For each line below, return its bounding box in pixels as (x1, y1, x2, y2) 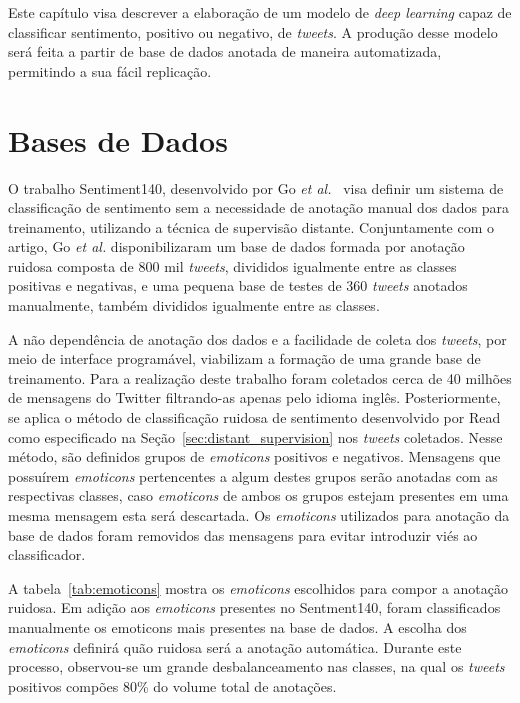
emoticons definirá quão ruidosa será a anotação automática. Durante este (8, 636, 462, 657)
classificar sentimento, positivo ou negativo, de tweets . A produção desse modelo (8, 21, 498, 42)
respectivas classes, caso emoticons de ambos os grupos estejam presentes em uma (8, 485, 509, 506)
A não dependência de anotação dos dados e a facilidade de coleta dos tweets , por (8, 328, 507, 349)
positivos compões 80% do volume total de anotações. (8, 675, 337, 696)
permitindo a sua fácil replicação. (8, 60, 212, 81)
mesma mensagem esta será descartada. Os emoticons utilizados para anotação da (8, 505, 510, 525)
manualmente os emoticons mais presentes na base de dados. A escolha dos (8, 616, 467, 637)
